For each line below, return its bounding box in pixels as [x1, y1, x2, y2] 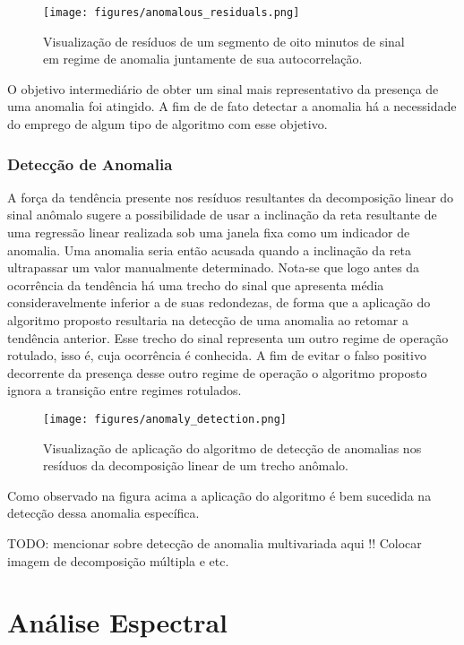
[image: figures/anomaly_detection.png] [43, 412, 288, 426]
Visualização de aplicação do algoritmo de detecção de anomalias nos [43, 438, 422, 457]
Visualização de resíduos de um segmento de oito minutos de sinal [43, 31, 405, 50]
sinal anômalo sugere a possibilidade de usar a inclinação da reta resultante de [7, 205, 437, 224]
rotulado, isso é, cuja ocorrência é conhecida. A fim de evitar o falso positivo [7, 346, 426, 365]
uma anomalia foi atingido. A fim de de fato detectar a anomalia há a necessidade [7, 97, 457, 116]
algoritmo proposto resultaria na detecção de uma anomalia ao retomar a [7, 311, 408, 329]
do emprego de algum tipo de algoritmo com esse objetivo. [7, 115, 328, 133]
